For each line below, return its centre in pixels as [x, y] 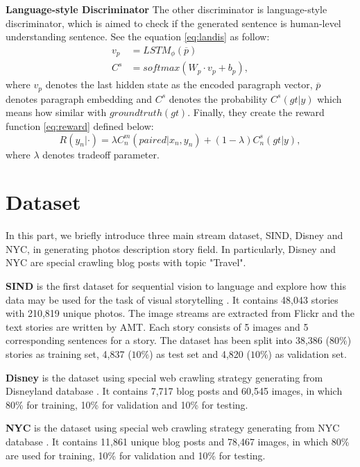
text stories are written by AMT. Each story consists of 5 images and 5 [157, 326]
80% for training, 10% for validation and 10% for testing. [127, 404]
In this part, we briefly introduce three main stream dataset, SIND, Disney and [174, 235]
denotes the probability [218, 98]
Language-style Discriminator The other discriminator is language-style [166, 9]
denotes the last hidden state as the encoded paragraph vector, [179, 84]
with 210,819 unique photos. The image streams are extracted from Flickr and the [180, 313]
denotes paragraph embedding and [79, 98]
